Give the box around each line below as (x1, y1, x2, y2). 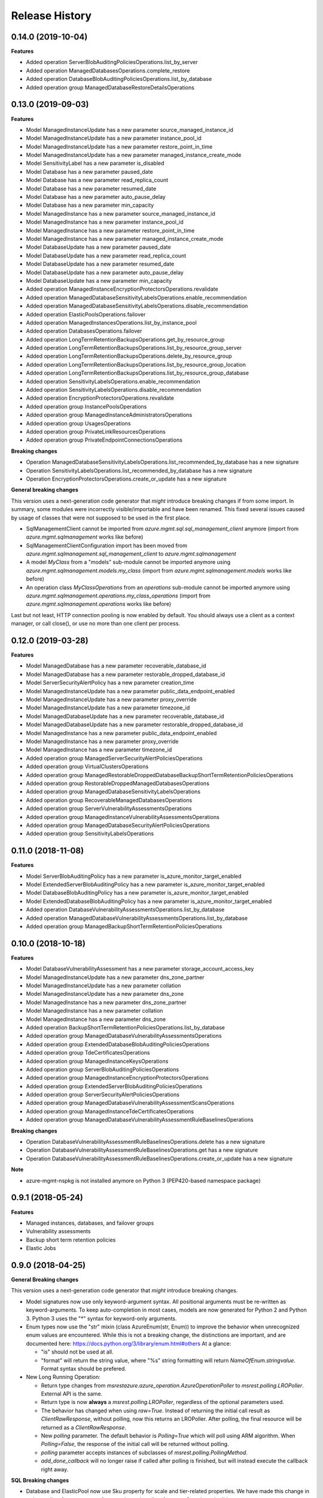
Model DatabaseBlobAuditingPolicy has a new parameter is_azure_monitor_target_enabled (26, 889, 248, 896)
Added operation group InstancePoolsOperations (26, 403, 147, 410)
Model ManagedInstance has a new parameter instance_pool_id (26, 219, 184, 226)
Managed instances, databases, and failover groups (26, 1219, 154, 1227)
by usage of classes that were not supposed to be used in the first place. (11, 514, 191, 521)
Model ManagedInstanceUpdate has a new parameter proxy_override (26, 696, 197, 703)
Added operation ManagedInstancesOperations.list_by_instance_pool (26, 319, 197, 326)
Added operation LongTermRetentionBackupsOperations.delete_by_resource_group (26, 352, 233, 360)
